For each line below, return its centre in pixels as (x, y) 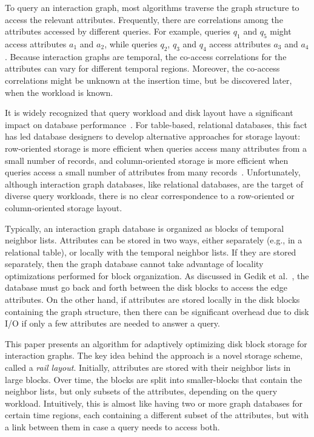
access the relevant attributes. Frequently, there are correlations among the (144, 19)
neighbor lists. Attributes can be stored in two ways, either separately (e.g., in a (154, 240)
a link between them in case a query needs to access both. (112, 427)
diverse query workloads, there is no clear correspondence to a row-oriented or (150, 196)
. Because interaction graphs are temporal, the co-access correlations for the (146, 56)
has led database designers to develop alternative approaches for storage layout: (153, 136)
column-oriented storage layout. (64, 207)
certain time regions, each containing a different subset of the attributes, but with (157, 415)
